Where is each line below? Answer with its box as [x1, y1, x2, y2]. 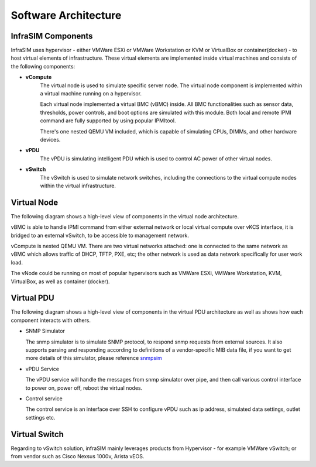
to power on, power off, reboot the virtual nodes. [25, 384, 143, 392]
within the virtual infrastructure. [40, 182, 116, 189]
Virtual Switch [11, 429, 64, 439]
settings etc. [25, 414, 56, 421]
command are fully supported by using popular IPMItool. [40, 117, 176, 124]
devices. [40, 136, 61, 143]
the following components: [11, 63, 75, 70]
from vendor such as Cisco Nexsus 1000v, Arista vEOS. [11, 453, 145, 460]
